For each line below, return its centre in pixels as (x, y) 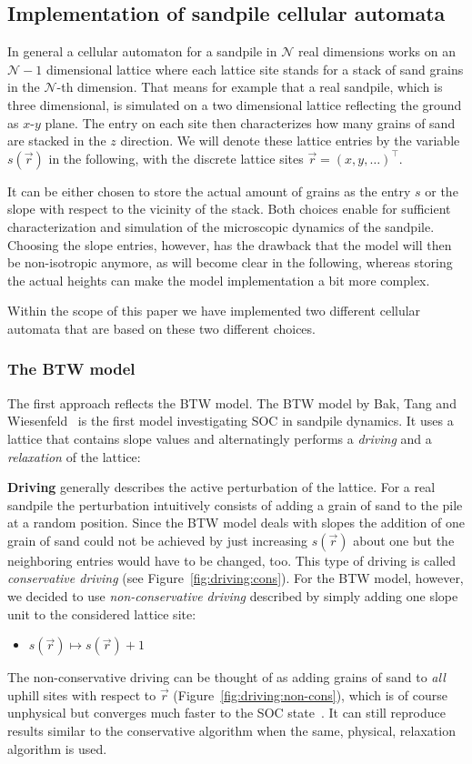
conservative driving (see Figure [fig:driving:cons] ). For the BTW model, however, (236, 578)
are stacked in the (57, 141)
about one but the (404, 540)
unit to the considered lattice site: (102, 613)
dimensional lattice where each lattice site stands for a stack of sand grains (255, 69)
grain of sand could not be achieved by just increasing (158, 540)
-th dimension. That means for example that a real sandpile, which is (250, 87)
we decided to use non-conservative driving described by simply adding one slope (233, 596)
